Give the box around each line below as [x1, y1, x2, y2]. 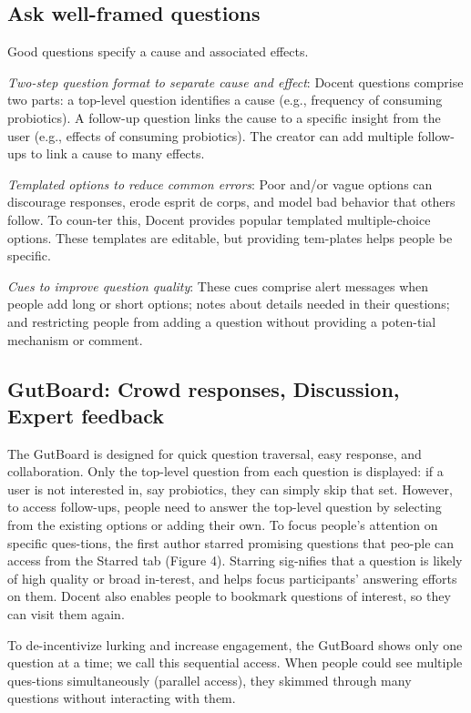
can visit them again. [7, 605, 125, 624]
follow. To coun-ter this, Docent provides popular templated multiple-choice [7, 209, 431, 229]
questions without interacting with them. [7, 688, 236, 708]
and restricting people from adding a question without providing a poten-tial [7, 311, 436, 331]
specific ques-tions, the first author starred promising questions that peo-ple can [7, 533, 455, 552]
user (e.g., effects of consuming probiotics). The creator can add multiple [7, 126, 414, 145]
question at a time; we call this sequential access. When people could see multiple [7, 653, 463, 672]
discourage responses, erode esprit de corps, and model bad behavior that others [7, 192, 456, 211]
